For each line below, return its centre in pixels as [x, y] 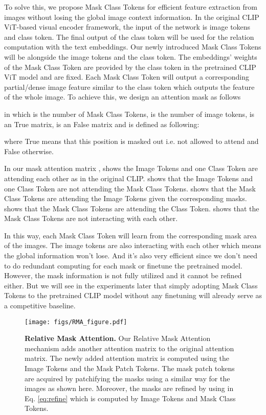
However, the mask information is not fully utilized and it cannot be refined [123, 275]
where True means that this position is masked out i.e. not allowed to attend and [131, 141]
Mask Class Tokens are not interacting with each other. [91, 218]
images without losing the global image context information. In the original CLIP [132, 17]
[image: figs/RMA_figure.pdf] [76, 322]
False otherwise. [29, 151]
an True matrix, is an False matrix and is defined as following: [102, 124]
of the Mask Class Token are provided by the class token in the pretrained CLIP [130, 67]
